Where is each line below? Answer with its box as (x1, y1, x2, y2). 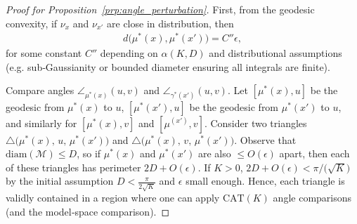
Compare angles (6, 83, 74, 98)
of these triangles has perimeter (6, 159, 141, 174)
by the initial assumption (6, 173, 114, 188)
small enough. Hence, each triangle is (186, 173, 345, 188)
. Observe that (234, 132, 297, 147)
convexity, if (6, 15, 58, 30)
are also (197, 146, 231, 161)
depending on (100, 46, 158, 60)
